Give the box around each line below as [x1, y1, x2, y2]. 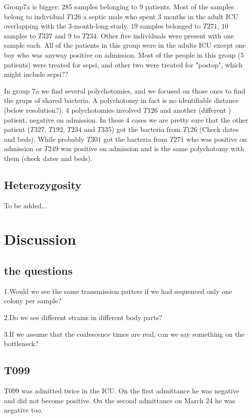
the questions [4, 263, 73, 278]
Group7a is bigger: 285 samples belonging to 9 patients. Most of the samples [4, 1, 234, 11]
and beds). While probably [4, 133, 84, 144]
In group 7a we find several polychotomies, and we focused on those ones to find [4, 85, 246, 96]
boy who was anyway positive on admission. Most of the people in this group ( [4, 49, 241, 60]
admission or [4, 143, 42, 154]
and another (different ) [160, 104, 231, 115]
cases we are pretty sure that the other [132, 114, 249, 125]
